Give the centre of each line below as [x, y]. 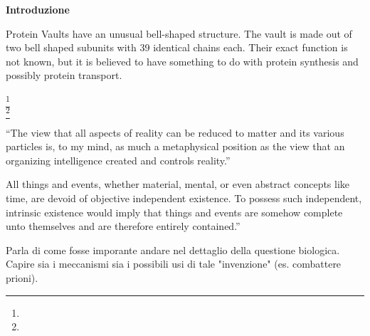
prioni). [22, 277]
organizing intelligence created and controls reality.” [118, 160]
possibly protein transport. [64, 75]
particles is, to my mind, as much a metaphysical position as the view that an [175, 146]
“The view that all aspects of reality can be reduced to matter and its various [175, 132]
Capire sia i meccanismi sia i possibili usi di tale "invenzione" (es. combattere [174, 264]
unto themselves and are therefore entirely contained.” [123, 226]
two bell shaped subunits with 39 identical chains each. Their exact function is [177, 47]
